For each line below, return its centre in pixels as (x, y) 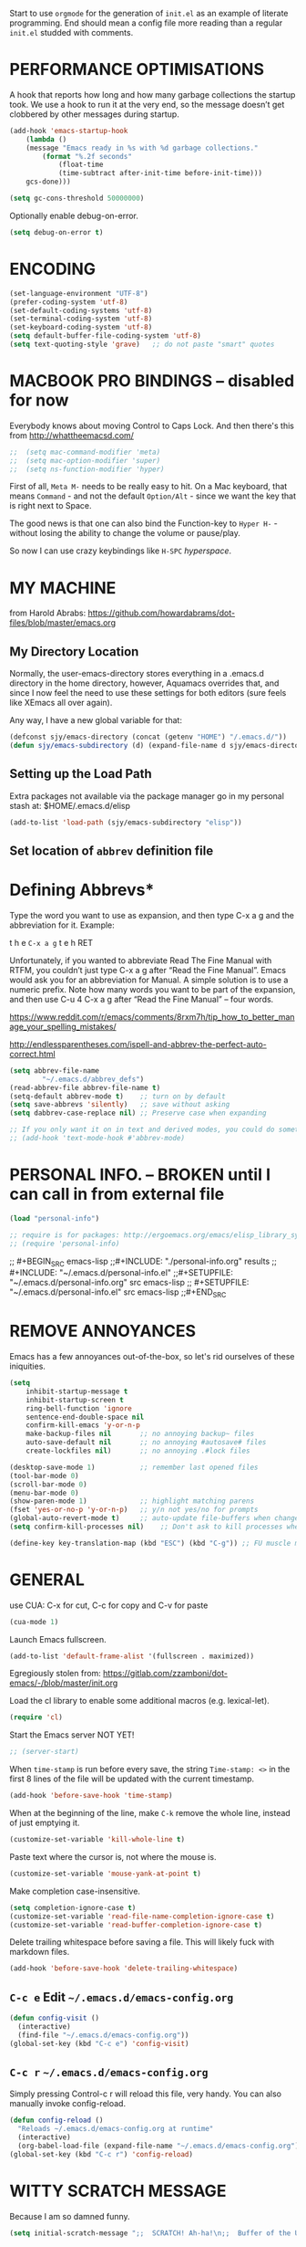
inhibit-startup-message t (77, 1391)
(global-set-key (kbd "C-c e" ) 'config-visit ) (99, 2043)
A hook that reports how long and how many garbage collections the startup (153, 94)
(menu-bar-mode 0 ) (44, 1493)
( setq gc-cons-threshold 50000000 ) (77, 199)
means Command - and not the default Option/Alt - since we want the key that (153, 496)
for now (39, 400)
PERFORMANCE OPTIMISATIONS (137, 70)
